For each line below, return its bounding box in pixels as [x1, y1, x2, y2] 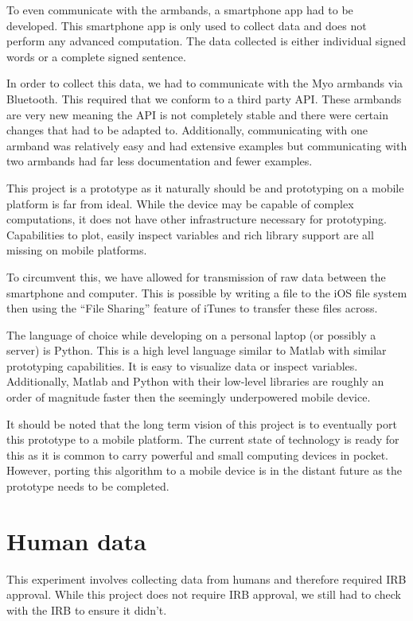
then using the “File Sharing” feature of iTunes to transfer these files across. [6, 300, 378, 316]
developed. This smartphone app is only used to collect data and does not [6, 17, 367, 33]
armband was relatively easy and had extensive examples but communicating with [6, 137, 407, 153]
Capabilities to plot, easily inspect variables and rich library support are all [6, 226, 374, 243]
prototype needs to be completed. [6, 478, 169, 495]
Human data [6, 524, 146, 557]
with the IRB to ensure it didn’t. [6, 601, 167, 618]
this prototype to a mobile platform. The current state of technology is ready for [6, 431, 399, 448]
